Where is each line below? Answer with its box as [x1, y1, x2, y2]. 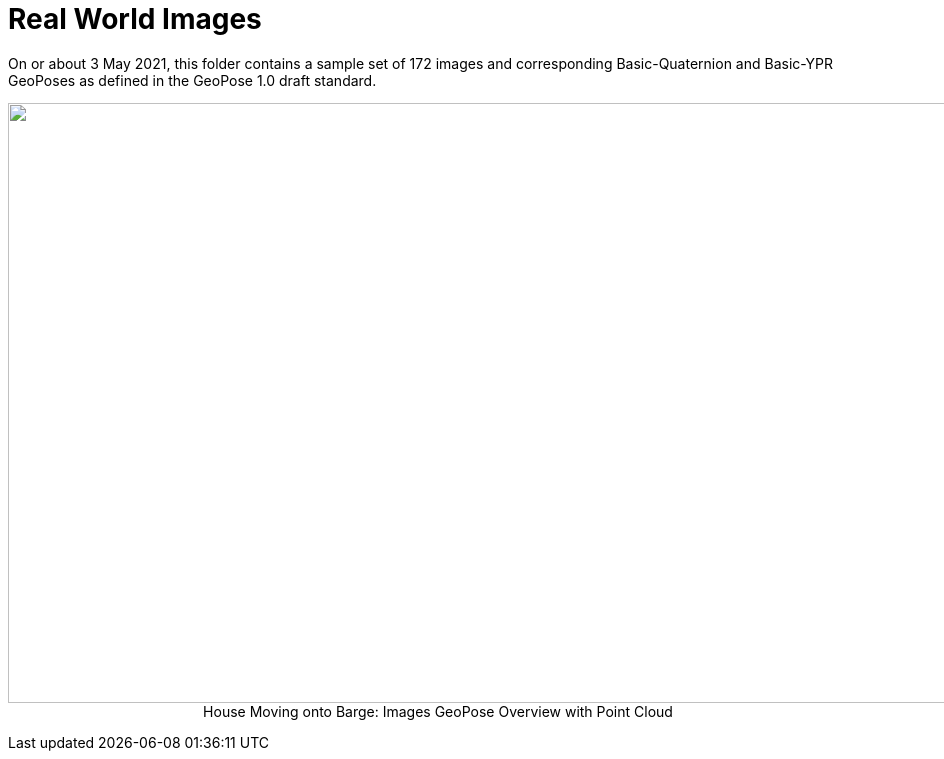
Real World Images [8, 2, 262, 36]
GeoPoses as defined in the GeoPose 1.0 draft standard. [8, 71, 377, 89]
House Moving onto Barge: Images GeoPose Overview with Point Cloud [203, 702, 673, 720]
